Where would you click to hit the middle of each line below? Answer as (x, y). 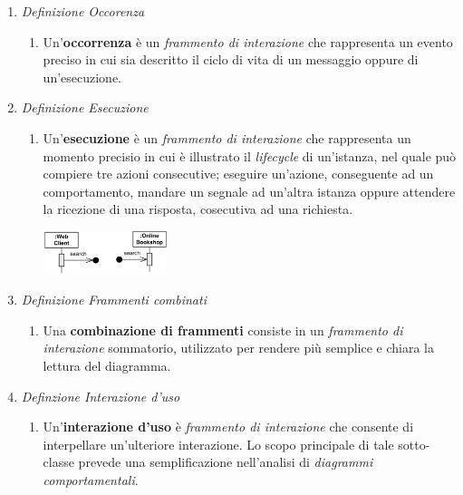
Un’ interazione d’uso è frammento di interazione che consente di (228, 427)
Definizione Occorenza (83, 11)
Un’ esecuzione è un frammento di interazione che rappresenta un (227, 137)
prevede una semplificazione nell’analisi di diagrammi (226, 462)
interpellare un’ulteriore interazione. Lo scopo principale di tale (218, 444)
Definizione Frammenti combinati (114, 300)
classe (58, 462)
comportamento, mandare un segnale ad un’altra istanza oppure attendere (249, 191)
